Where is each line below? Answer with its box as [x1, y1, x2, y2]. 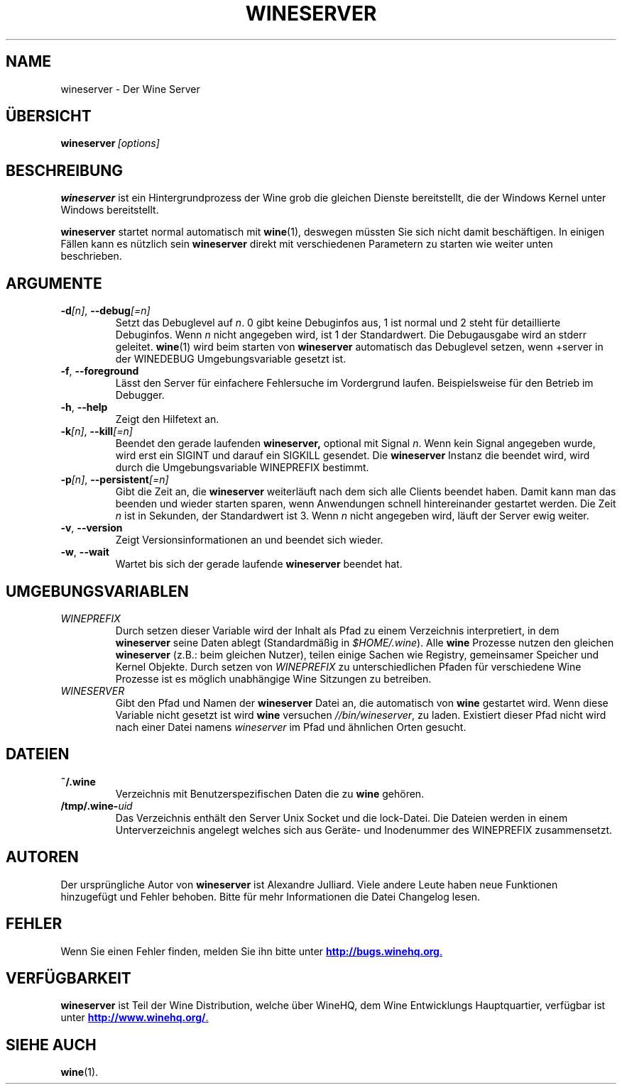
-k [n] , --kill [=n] [60, 425, 133, 438]
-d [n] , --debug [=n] [60, 304, 151, 317]
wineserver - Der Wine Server [60, 82, 200, 95]
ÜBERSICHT [6, 107, 92, 126]
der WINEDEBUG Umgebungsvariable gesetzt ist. [115, 353, 347, 365]
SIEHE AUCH [6, 1035, 97, 1054]
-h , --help [60, 401, 108, 414]
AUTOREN [6, 848, 79, 866]
